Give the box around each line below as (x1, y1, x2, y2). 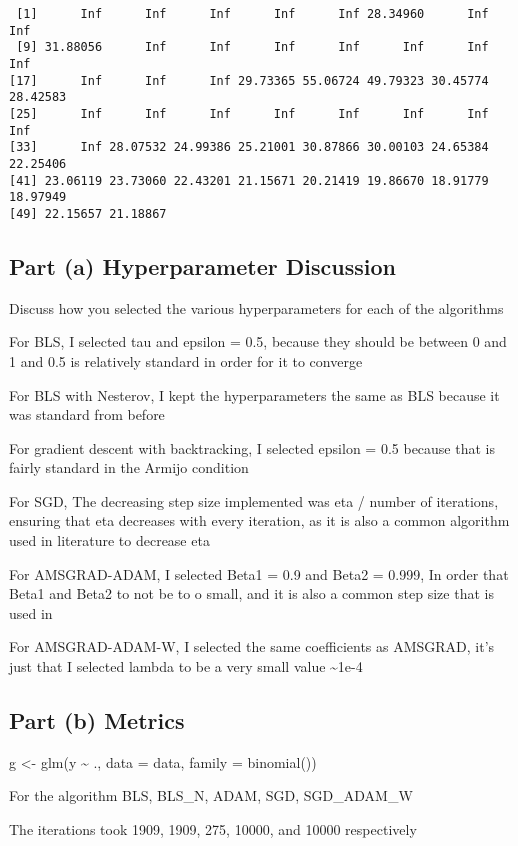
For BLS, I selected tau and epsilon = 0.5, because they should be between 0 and (9, 331, 507, 352)
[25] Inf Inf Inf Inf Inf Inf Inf (9, 106, 489, 121)
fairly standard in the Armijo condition (9, 457, 249, 478)
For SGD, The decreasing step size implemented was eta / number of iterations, (9, 490, 499, 511)
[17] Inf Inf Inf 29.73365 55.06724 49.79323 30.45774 (9, 73, 489, 88)
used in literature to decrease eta (9, 530, 210, 551)
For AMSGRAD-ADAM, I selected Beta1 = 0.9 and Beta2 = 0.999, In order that (9, 563, 509, 584)
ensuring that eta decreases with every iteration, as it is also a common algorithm (9, 510, 510, 531)
